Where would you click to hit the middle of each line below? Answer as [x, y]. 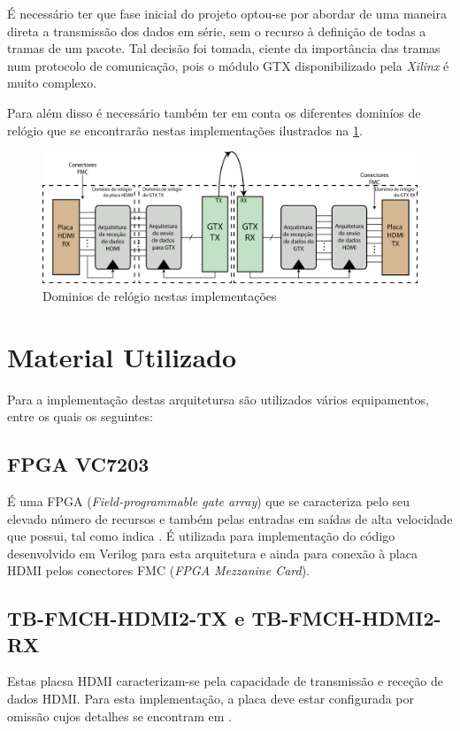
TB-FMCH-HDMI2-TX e [126, 618]
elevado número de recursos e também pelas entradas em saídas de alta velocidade [230, 518]
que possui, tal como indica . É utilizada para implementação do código [201, 536]
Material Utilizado [122, 356]
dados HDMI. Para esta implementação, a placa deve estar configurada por [211, 699]
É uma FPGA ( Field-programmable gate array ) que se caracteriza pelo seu [209, 500]
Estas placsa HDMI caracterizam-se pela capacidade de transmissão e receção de [225, 681]
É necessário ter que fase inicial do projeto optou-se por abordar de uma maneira [227, 13]
